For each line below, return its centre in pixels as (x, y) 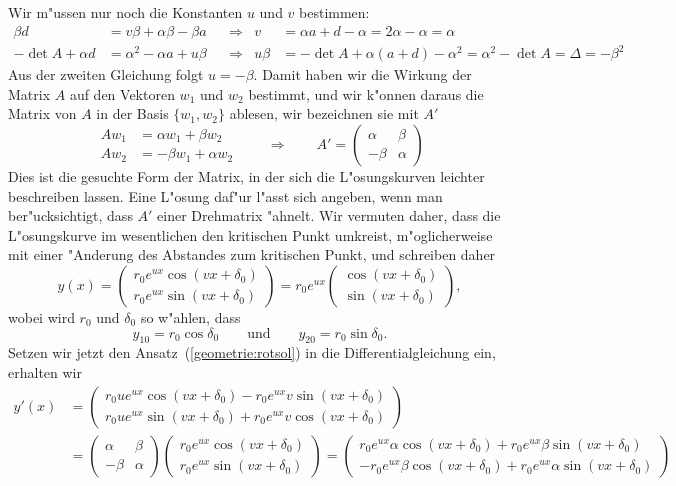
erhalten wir (45, 371)
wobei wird (41, 316)
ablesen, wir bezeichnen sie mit (324, 113)
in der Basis (132, 113)
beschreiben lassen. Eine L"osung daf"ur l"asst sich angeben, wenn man (225, 195)
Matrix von (42, 113)
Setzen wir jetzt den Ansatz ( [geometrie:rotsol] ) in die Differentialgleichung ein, (252, 352)
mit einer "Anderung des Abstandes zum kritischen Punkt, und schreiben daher (252, 254)
